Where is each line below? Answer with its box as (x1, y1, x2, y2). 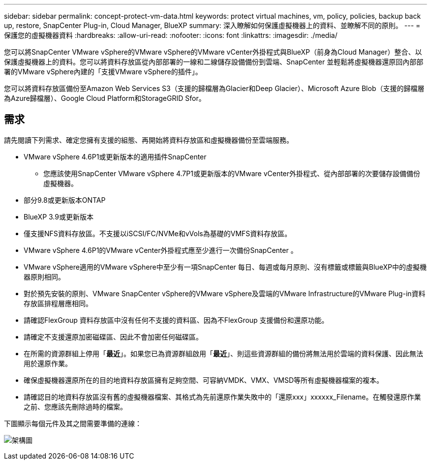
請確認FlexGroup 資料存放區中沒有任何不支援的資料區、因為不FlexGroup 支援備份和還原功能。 (24, 315, 329, 324)
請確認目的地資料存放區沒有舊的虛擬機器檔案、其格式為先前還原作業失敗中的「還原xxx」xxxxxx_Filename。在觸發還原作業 (24, 392, 421, 401)
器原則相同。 (24, 272, 65, 281)
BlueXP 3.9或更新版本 (24, 212, 93, 221)
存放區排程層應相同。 (24, 299, 92, 308)
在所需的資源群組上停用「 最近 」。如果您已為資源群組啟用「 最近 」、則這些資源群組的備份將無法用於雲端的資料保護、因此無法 (24, 349, 423, 358)
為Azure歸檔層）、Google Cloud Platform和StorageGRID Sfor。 (4, 94, 206, 102)
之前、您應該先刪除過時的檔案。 (24, 402, 127, 411)
